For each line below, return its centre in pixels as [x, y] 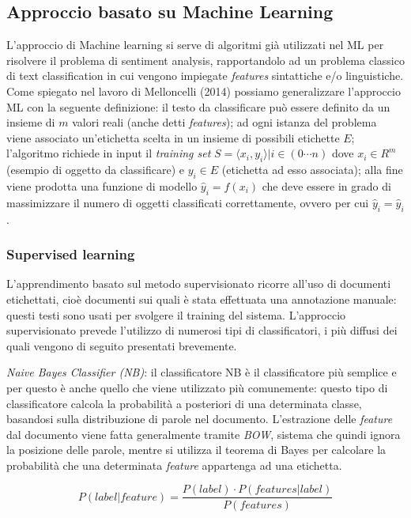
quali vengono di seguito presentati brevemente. [122, 345]
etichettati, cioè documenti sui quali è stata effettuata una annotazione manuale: [202, 299]
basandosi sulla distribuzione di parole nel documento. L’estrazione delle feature [200, 419]
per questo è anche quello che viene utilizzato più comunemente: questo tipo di [197, 387]
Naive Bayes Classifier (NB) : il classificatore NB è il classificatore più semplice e [202, 372]
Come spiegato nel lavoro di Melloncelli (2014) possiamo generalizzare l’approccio [204, 91]
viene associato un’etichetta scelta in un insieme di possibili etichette [173, 137]
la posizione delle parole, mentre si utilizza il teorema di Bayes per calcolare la [196, 450]
